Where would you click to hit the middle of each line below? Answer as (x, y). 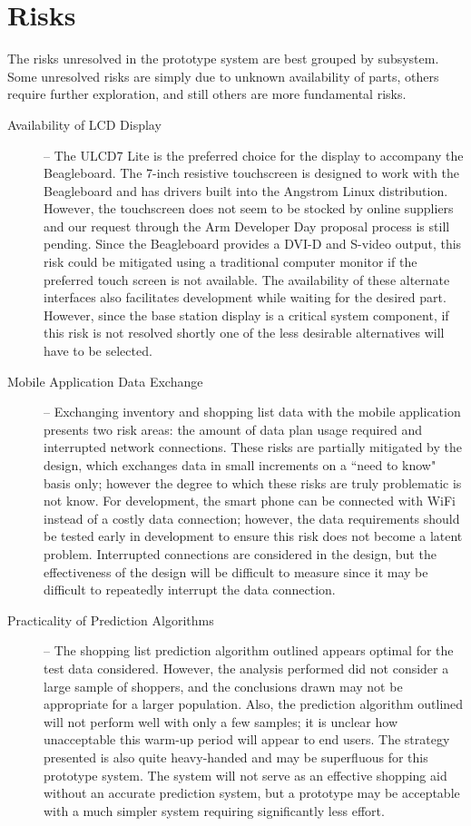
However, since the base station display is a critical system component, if (246, 315)
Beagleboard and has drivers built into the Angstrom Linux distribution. (246, 190)
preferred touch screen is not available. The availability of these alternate (247, 279)
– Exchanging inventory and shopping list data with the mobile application (252, 412)
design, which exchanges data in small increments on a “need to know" (240, 465)
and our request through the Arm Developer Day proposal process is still (247, 226)
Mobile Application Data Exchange (105, 381)
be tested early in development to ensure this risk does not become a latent (253, 536)
